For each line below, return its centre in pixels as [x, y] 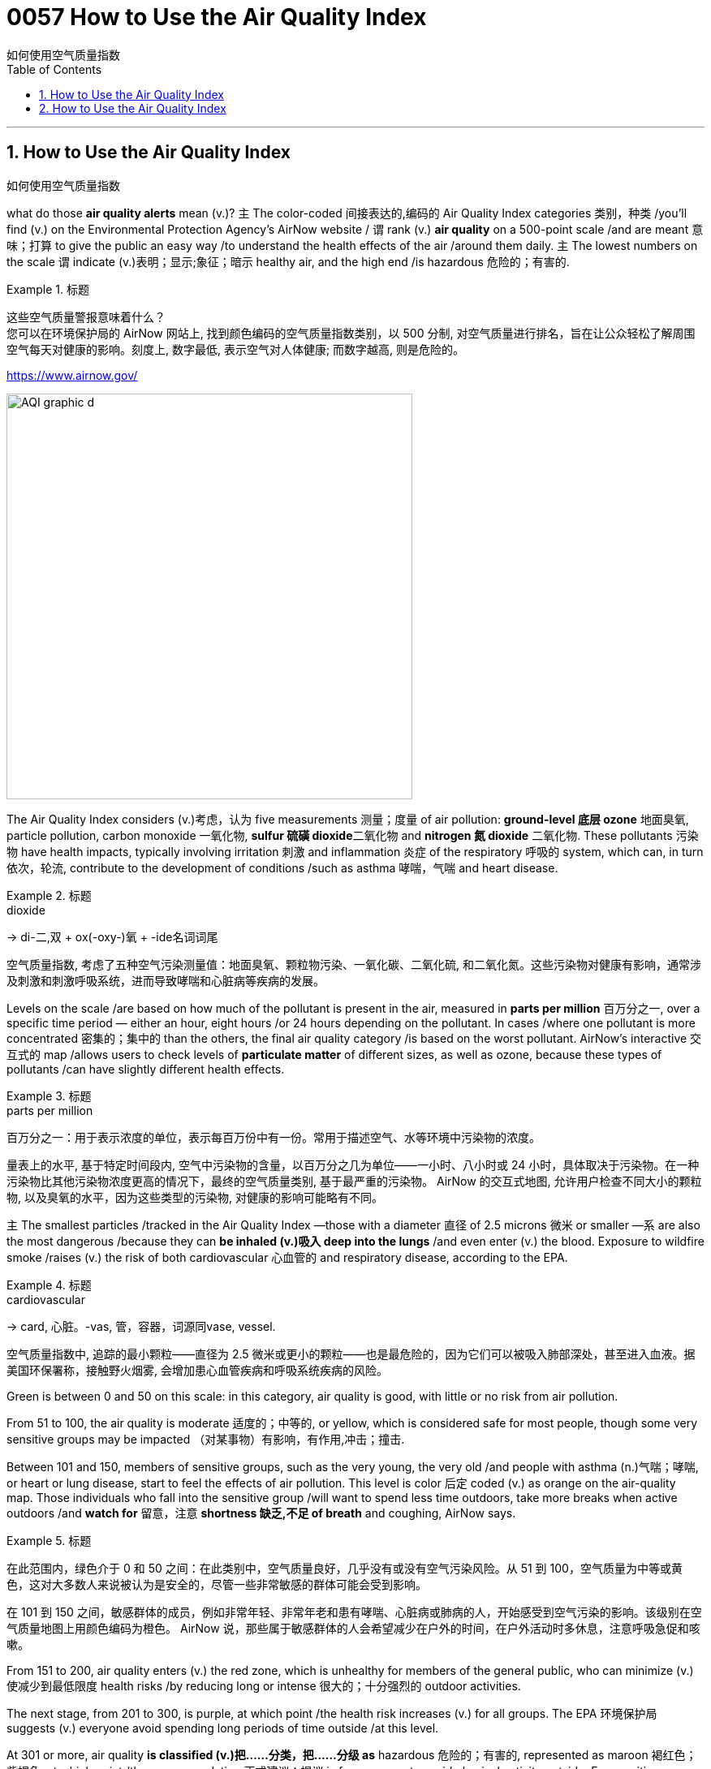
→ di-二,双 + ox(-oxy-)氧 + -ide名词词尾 [112, 936]
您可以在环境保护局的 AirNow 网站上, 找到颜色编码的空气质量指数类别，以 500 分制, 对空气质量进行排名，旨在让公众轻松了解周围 [351, 333]
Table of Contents [54, 69]
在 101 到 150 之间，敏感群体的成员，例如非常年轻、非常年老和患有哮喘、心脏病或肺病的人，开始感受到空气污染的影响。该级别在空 [354, 1612]
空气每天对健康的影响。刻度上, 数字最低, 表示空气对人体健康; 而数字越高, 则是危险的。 [236, 349]
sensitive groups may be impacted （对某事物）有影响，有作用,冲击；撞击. [206, 1439]
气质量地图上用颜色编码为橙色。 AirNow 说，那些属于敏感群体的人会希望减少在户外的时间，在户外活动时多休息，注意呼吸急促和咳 [353, 1628]
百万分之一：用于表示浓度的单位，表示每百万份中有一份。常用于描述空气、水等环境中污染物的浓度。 [274, 1137]
